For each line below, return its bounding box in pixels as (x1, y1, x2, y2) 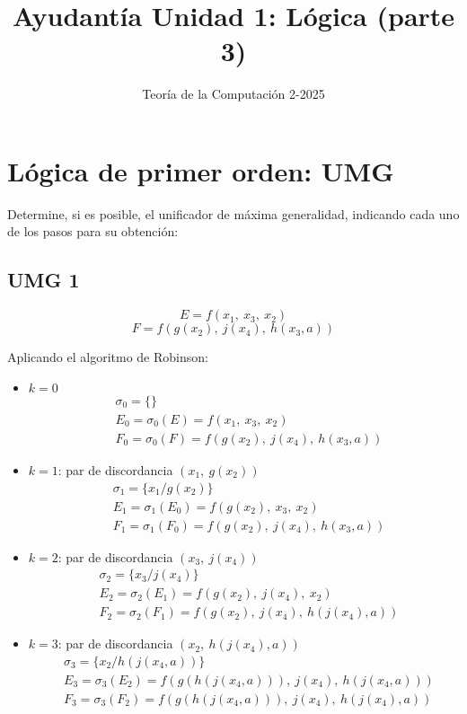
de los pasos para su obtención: (7, 222, 179, 241)
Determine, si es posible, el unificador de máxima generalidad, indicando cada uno (7, 204, 460, 223)
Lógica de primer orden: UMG (7, 152, 394, 189)
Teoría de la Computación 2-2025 (142, 84, 325, 103)
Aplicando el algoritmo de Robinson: (7, 348, 208, 366)
